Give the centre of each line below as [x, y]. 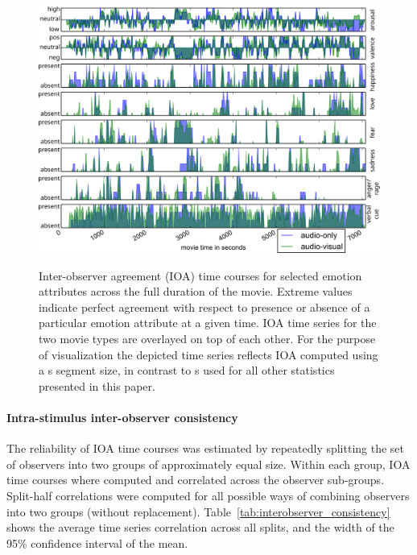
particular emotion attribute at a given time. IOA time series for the [208, 323]
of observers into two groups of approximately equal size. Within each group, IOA [208, 464]
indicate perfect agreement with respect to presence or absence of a [204, 306]
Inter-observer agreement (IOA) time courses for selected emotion [200, 275]
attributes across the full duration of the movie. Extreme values [196, 291]
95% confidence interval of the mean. [97, 543]
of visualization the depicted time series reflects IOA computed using [208, 354]
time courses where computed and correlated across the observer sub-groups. [196, 480]
